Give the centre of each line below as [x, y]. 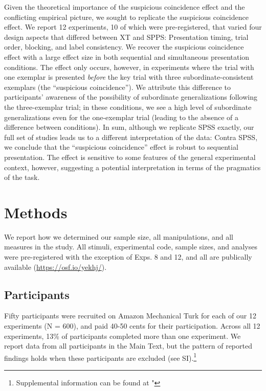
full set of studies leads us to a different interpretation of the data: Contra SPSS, [131, 137]
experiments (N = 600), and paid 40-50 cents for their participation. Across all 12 [132, 325]
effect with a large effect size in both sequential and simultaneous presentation [127, 56]
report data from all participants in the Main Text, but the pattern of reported [128, 346]
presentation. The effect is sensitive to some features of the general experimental [130, 157]
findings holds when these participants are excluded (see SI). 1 [101, 357]
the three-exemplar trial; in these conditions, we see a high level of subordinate [128, 107]
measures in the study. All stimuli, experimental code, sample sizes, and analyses [131, 247]
